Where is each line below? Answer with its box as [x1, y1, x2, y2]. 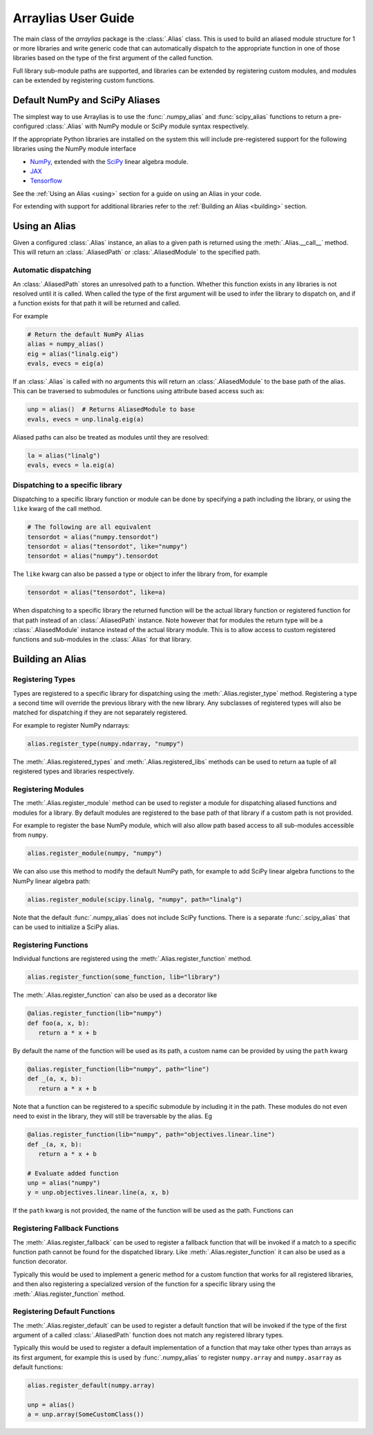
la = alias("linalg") [27, 451, 101, 460]
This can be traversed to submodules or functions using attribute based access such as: [12, 387, 265, 395]
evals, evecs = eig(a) [27, 359, 104, 367]
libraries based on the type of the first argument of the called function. [12, 54, 213, 62]
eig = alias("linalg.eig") [27, 350, 119, 358]
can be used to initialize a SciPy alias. [12, 923, 120, 931]
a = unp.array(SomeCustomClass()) [27, 1411, 144, 1418]
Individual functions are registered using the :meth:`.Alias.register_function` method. [12, 955, 252, 963]
